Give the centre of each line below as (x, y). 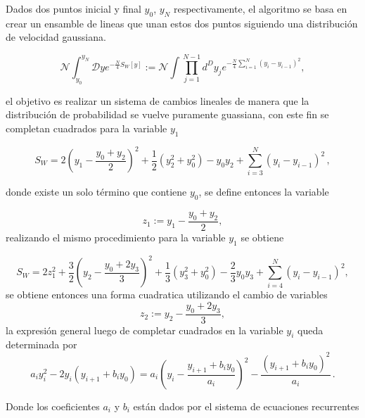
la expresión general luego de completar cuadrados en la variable (145, 330)
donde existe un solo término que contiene (96, 192)
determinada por (41, 344)
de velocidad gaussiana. (56, 37)
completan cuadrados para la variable (87, 128)
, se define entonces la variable (264, 192)
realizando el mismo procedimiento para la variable (116, 237)
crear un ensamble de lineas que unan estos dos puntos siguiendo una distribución (182, 23)
